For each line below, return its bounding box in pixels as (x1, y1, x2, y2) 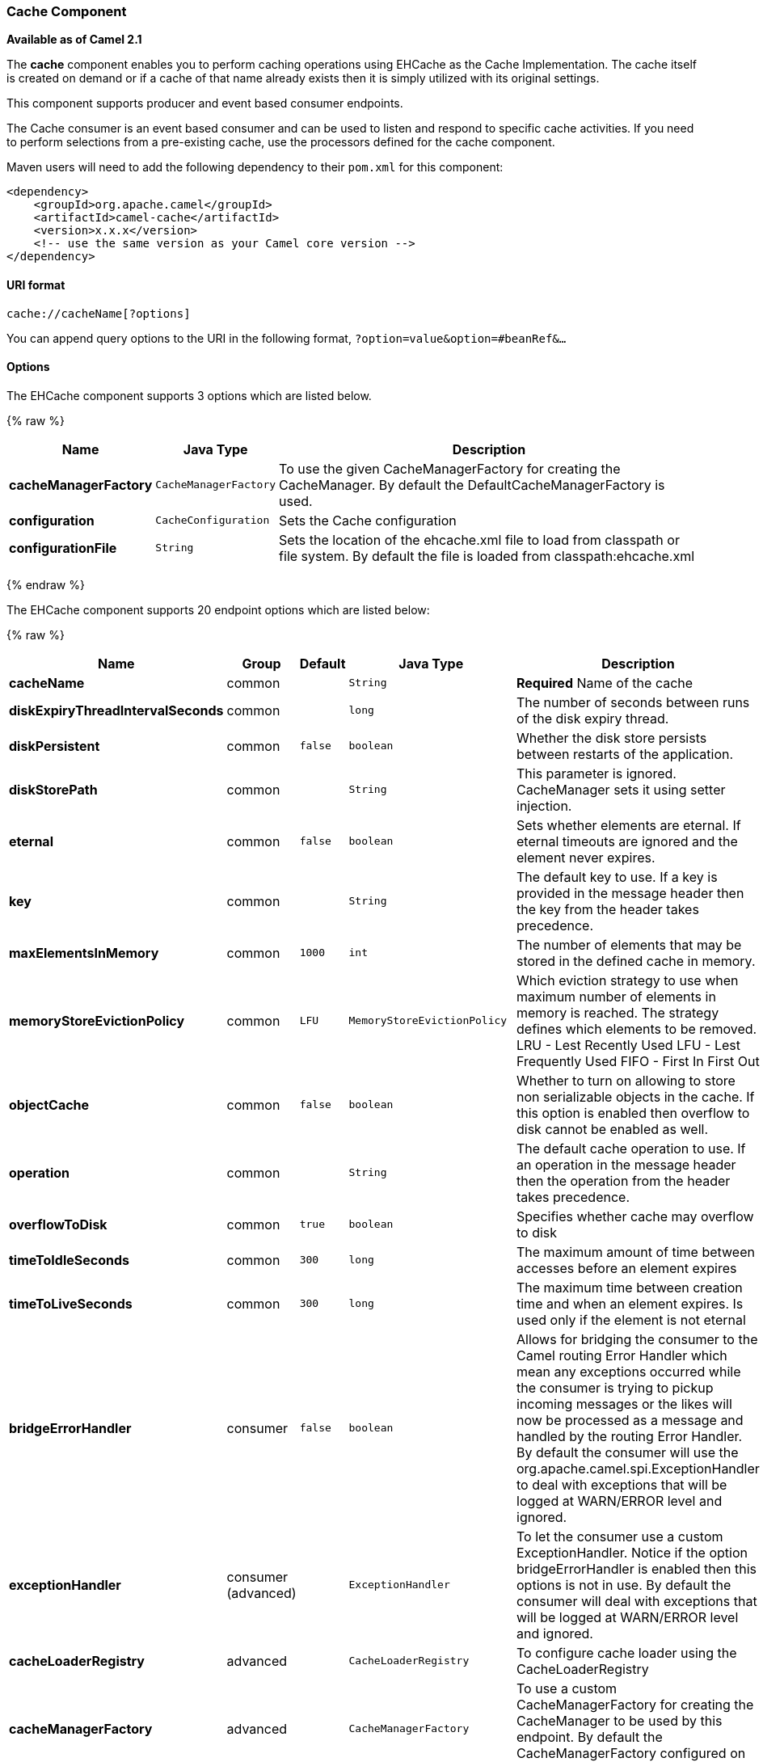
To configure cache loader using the (516, 1644, 737, 1661)
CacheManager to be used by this (516, 1712, 723, 1729)
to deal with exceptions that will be (516, 1476, 727, 1493)
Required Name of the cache (516, 674, 693, 691)
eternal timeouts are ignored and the (516, 833, 738, 849)
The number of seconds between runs (516, 693, 750, 710)
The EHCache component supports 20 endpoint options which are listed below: (6, 602, 430, 617)
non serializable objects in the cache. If (516, 1088, 755, 1105)
